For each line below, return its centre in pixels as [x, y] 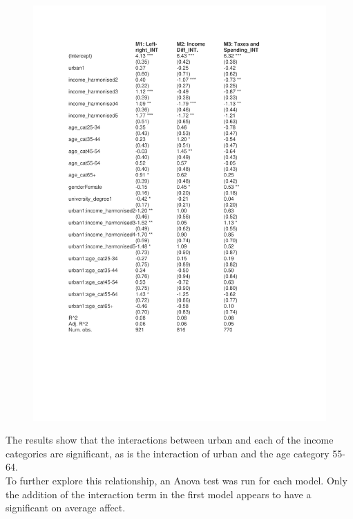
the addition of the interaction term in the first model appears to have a [159, 494]
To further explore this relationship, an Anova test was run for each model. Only [176, 481]
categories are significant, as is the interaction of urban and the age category [168, 453]
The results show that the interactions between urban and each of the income [170, 440]
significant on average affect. [66, 508]
